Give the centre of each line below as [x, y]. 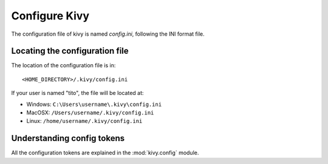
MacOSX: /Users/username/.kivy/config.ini [90, 113]
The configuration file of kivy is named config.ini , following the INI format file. [108, 34]
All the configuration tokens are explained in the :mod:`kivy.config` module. [105, 153]
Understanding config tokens [68, 138]
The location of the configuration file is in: [63, 65]
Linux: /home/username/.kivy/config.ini [84, 121]
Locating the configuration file [70, 51]
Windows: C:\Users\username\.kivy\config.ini [94, 104]
